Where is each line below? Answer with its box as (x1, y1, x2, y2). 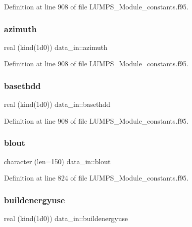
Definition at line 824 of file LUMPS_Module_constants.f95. (4, 173, 189, 183)
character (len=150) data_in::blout (4, 156, 111, 166)
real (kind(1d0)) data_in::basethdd (4, 99, 110, 109)
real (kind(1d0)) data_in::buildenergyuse (4, 213, 128, 224)
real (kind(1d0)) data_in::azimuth (4, 42, 107, 52)
